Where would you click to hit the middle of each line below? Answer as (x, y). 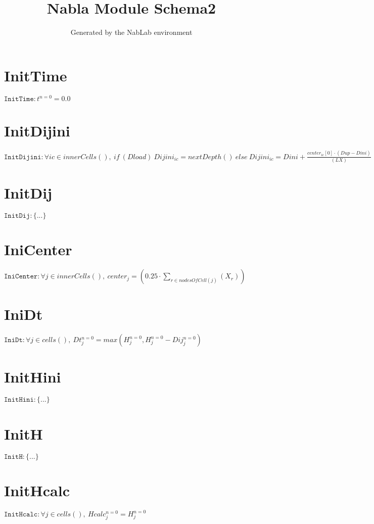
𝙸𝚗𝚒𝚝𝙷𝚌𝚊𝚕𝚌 (21, 515)
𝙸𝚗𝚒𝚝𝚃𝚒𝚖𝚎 (19, 99)
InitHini (33, 377)
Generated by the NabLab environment (131, 32)
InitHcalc (37, 490)
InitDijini (37, 131)
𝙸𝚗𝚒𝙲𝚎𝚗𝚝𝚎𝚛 (21, 277)
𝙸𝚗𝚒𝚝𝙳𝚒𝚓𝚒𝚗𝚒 (23, 157)
